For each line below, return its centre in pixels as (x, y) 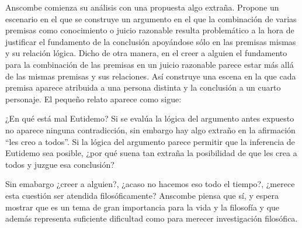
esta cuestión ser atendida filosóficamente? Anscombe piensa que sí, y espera (142, 195)
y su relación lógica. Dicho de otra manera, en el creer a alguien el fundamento (146, 53)
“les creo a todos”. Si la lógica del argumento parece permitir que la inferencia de (150, 141)
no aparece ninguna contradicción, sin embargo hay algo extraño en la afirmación (150, 129)
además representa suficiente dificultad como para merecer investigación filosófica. (152, 218)
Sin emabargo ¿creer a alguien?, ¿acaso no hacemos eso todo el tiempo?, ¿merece (150, 184)
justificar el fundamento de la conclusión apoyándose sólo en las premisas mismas (151, 41)
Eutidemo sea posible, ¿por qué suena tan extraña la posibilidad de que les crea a (151, 153)
